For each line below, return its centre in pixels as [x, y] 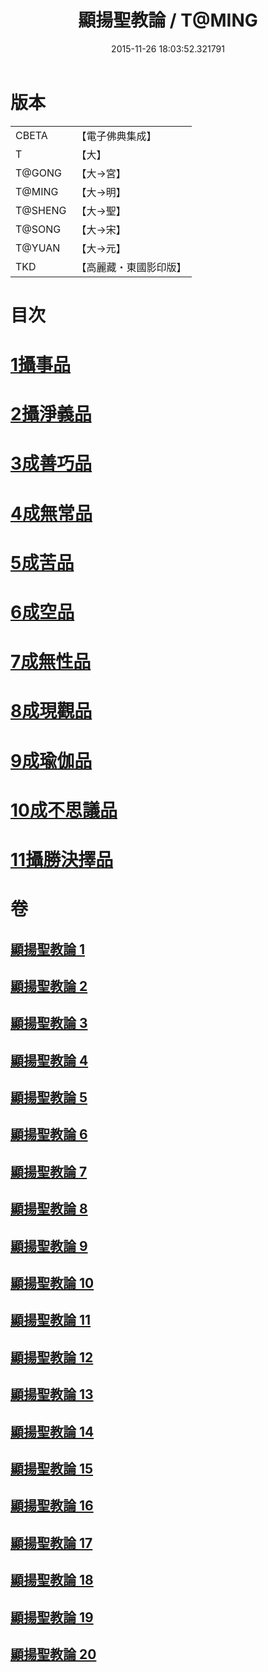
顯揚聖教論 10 [52, 1283]
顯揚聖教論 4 [49, 1060]
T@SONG [38, 229]
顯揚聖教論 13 [52, 1394]
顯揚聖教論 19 [52, 1617]
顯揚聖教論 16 [52, 1506]
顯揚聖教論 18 [52, 1580]
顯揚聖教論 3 [49, 1023]
